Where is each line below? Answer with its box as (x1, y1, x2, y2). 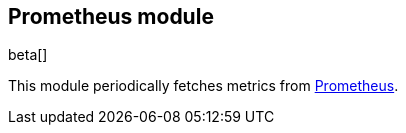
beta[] (8, 46, 48, 64)
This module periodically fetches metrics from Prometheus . (8, 77, 399, 95)
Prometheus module (8, 4, 214, 29)
